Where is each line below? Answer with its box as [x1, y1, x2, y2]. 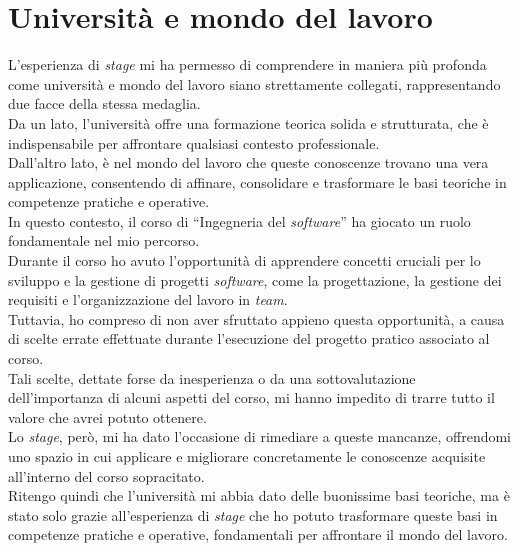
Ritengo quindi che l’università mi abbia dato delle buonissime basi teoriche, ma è [8, 485, 510, 506]
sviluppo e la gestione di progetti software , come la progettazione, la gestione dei [8, 269, 502, 290]
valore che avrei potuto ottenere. [8, 406, 207, 427]
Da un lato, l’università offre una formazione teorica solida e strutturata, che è [8, 112, 489, 133]
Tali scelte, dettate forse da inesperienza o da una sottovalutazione [8, 367, 416, 388]
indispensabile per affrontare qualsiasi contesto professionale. [8, 132, 380, 153]
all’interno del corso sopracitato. [8, 465, 205, 486]
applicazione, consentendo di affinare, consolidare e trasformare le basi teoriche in [8, 171, 507, 192]
